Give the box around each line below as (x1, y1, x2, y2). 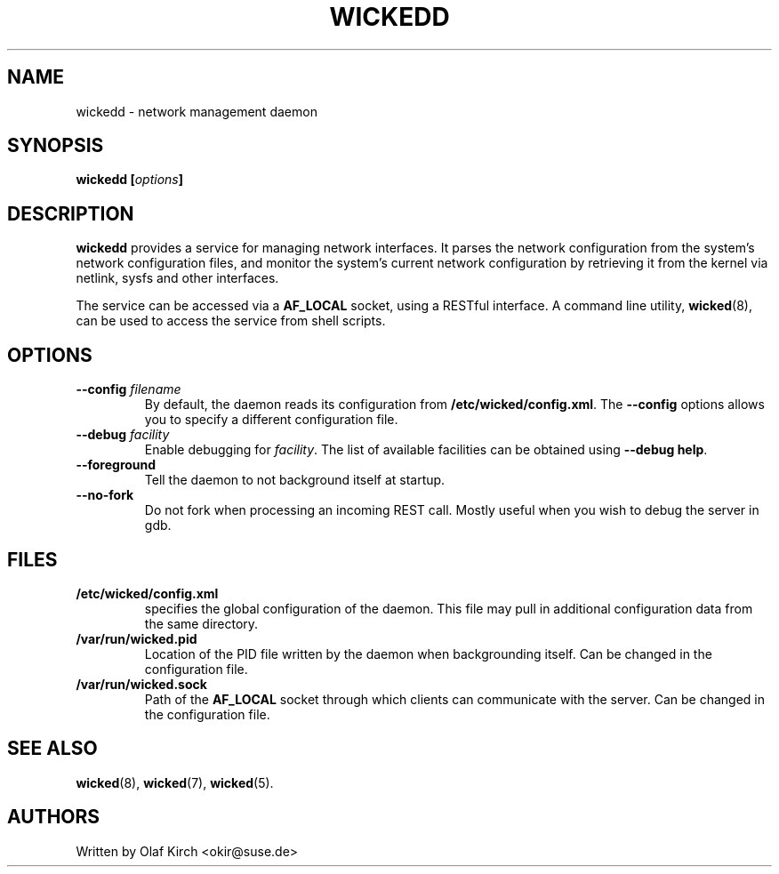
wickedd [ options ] (76, 172, 184, 188)
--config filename (76, 381, 181, 397)
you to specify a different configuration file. (144, 412, 398, 428)
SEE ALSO (7, 737, 98, 760)
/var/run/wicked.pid (76, 630, 197, 646)
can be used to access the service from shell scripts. (76, 313, 386, 329)
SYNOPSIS (7, 134, 104, 157)
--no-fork (76, 487, 134, 503)
